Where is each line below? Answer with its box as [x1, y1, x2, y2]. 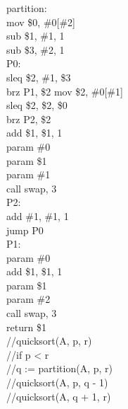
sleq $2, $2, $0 [6, 98, 68, 113]
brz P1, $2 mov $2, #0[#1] [6, 83, 123, 98]
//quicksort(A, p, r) [6, 333, 92, 348]
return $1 [6, 319, 46, 334]
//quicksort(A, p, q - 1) [6, 375, 108, 390]
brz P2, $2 [6, 111, 51, 126]
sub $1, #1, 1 [6, 28, 65, 43]
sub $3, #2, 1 [6, 42, 65, 57]
